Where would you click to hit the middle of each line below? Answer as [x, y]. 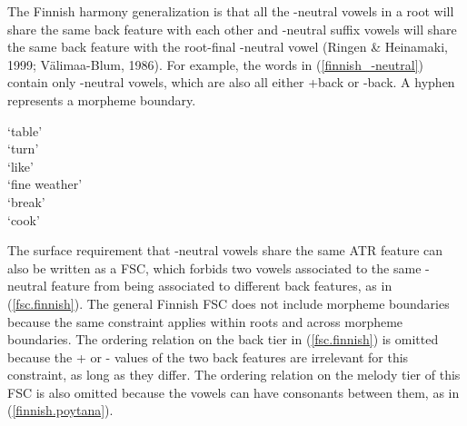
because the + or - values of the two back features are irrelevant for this [208, 357]
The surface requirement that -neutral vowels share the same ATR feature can [225, 250]
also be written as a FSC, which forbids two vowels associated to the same [214, 267]
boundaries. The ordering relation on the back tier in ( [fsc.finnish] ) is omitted [223, 339]
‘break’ [26, 201]
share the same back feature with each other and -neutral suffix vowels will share [232, 29]
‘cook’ [24, 219]
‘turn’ [23, 149]
